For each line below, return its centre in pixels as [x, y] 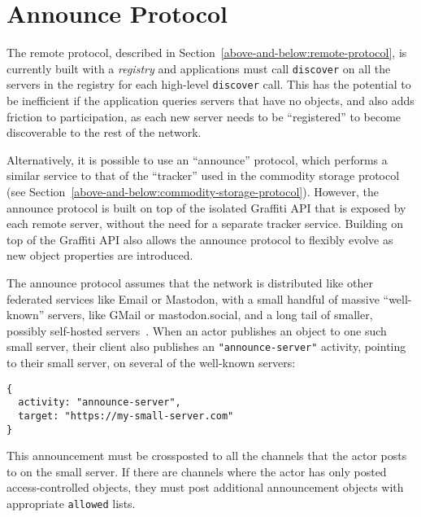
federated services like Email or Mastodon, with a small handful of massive [193, 298]
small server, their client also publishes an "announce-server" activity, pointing [206, 346]
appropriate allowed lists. [71, 503]
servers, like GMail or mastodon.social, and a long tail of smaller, [210, 315]
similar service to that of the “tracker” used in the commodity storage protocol [203, 175]
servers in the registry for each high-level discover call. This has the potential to [209, 84]
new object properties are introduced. [100, 255]
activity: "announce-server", [100, 403]
